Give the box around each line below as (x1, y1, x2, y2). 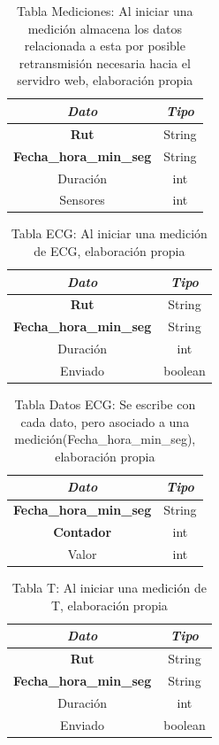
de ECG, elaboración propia (34, 242, 185, 260)
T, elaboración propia (50, 595, 168, 614)
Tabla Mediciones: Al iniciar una (16, 2, 193, 19)
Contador (53, 523, 112, 541)
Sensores (59, 190, 105, 209)
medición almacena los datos (27, 19, 182, 37)
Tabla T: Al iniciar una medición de (11, 578, 207, 597)
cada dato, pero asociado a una (20, 412, 190, 431)
